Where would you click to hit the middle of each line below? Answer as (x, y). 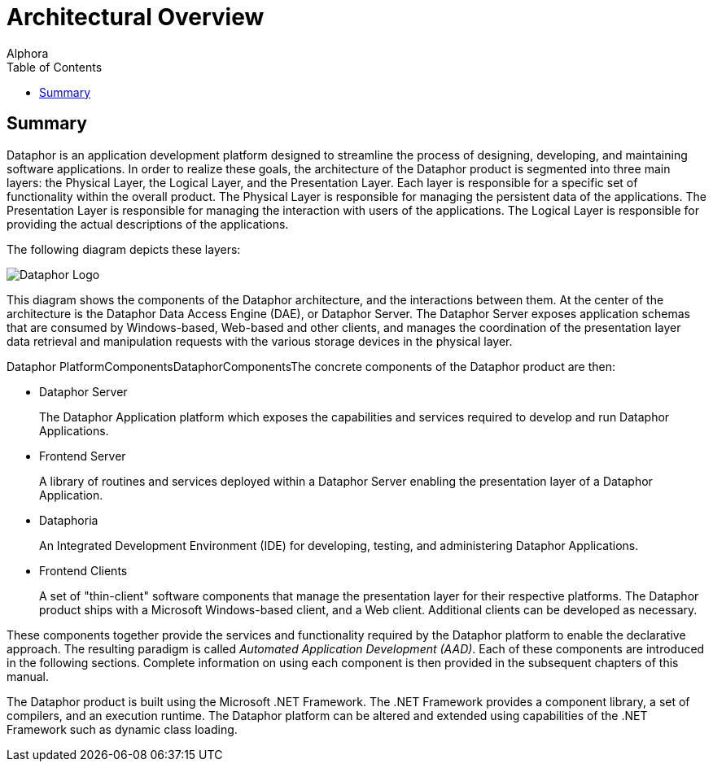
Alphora (28, 53)
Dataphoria (69, 520)
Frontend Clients (83, 570)
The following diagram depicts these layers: (124, 249)
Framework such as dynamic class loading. (122, 729)
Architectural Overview (136, 17)
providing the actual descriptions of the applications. (148, 224)
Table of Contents (55, 67)
